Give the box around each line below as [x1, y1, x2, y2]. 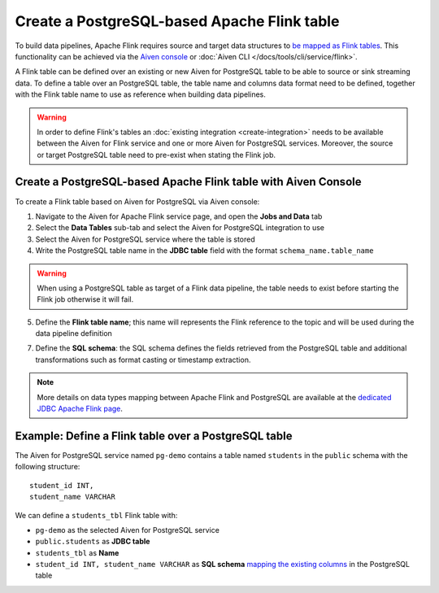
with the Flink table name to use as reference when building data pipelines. [15, 89, 266, 99]
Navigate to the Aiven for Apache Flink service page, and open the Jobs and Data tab [35, 211, 323, 221]
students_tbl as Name [35, 547, 120, 557]
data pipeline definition [35, 329, 113, 338]
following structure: [15, 462, 80, 472]
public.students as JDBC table [35, 537, 150, 547]
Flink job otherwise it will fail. [37, 294, 134, 304]
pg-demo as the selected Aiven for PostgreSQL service [35, 525, 219, 534]
